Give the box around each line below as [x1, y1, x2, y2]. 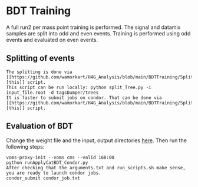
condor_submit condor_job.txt [6, 175, 81, 181]
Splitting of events [6, 53, 75, 63]
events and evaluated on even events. [6, 36, 98, 43]
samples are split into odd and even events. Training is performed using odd [6, 29, 191, 37]
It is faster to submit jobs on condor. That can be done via [6, 94, 162, 101]
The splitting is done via [6, 69, 72, 75]
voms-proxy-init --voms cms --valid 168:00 [6, 155, 115, 160]
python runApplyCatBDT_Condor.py [6, 159, 88, 166]
